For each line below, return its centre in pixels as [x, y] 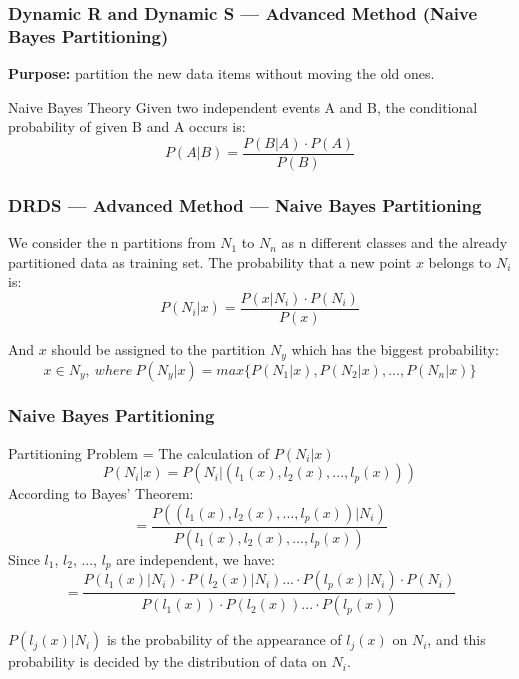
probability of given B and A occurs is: [127, 126]
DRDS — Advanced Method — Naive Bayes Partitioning [245, 204]
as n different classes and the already [394, 242]
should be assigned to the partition [158, 349]
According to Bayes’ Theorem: [101, 493]
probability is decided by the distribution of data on [167, 661]
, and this [456, 639]
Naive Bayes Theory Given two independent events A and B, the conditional [243, 106]
